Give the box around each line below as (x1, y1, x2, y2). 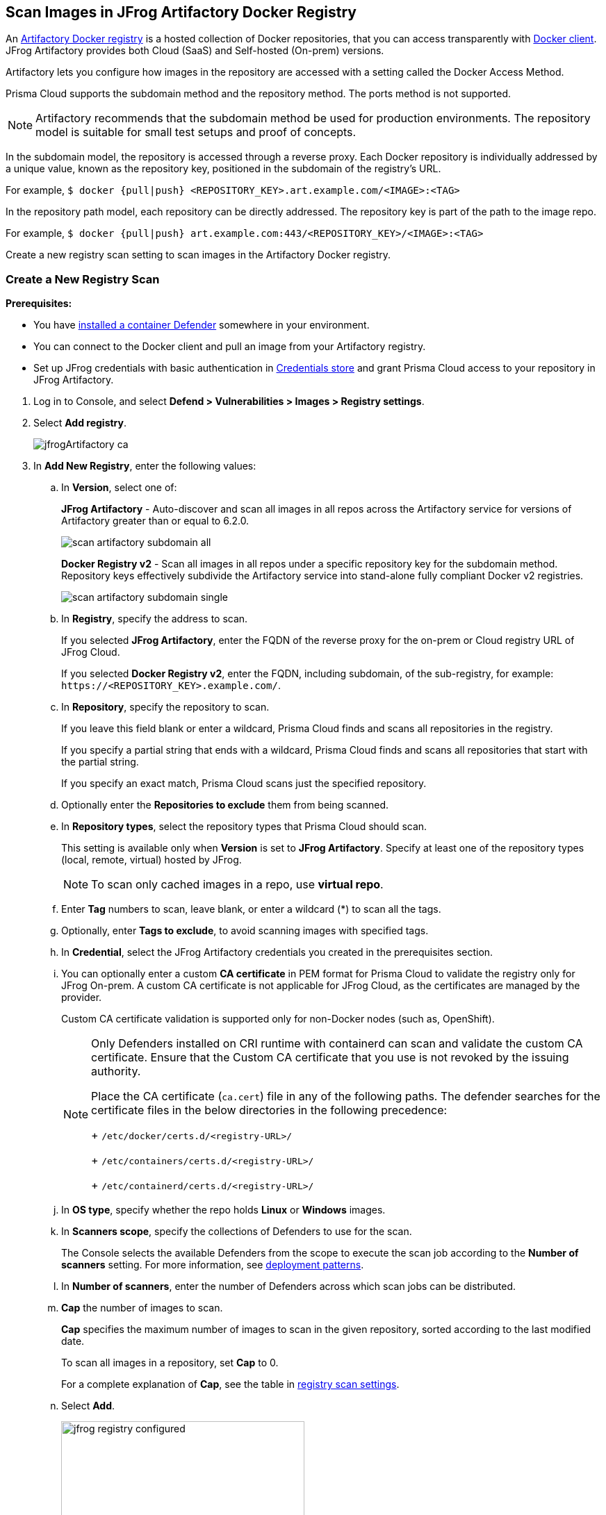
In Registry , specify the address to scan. (61, 613, 248, 625)
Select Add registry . (33, 417, 127, 429)
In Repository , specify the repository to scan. (61, 701, 270, 713)
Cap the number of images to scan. (61, 1302, 223, 1314)
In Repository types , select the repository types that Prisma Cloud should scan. (61, 820, 427, 833)
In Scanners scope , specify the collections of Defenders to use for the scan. (61, 1225, 412, 1238)
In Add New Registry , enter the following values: (33, 460, 256, 472)
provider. (61, 991, 102, 1004)
